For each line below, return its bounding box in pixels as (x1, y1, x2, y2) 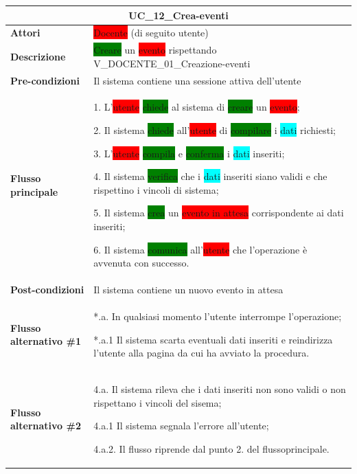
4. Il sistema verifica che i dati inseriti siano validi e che (93, 169, 327, 183)
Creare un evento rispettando (93, 43, 217, 57)
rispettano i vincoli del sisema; (93, 395, 222, 409)
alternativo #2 (10, 418, 81, 433)
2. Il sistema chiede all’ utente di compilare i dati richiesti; (93, 123, 336, 137)
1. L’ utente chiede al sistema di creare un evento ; (93, 100, 300, 114)
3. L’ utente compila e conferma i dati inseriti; (93, 146, 285, 160)
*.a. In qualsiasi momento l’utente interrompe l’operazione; (93, 308, 342, 323)
